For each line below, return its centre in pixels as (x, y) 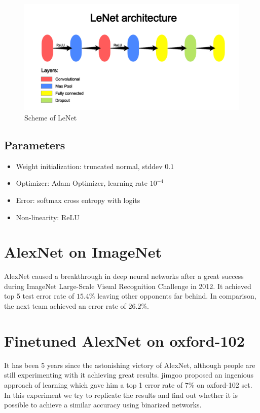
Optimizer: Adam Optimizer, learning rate (82, 183)
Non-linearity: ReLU (48, 217)
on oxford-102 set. (225, 384)
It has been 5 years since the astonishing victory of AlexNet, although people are (130, 365)
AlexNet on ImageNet (83, 252)
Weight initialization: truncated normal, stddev (89, 166)
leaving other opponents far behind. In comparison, (177, 296)
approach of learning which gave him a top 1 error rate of (94, 384)
